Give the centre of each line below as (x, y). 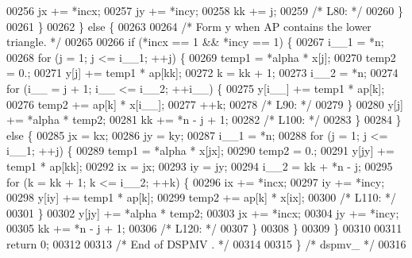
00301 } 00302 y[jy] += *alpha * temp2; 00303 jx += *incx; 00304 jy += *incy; (203, 212)
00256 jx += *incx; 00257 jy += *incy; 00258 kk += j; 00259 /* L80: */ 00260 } (205, 10)
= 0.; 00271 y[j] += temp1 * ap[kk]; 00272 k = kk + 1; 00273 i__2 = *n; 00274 (202, 73)
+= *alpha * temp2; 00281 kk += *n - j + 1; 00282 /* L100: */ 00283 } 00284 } (204, 119)
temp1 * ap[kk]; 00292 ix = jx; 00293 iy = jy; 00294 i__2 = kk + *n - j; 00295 (200, 166)
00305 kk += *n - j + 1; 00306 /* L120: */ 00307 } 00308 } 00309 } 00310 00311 (204, 228)
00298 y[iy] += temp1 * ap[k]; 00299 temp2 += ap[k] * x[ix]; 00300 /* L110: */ (201, 197)
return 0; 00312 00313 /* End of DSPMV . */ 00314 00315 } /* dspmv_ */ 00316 (206, 243)
